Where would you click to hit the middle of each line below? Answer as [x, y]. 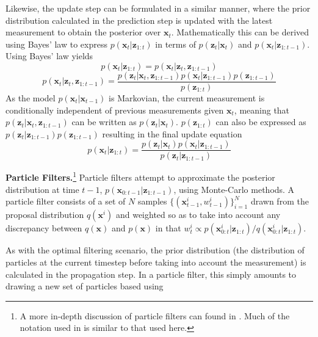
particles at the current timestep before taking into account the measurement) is [156, 262]
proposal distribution [45, 215]
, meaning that [262, 110]
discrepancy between [44, 228]
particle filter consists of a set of [66, 201]
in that [168, 228]
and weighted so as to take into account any [198, 215]
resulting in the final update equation [172, 133]
